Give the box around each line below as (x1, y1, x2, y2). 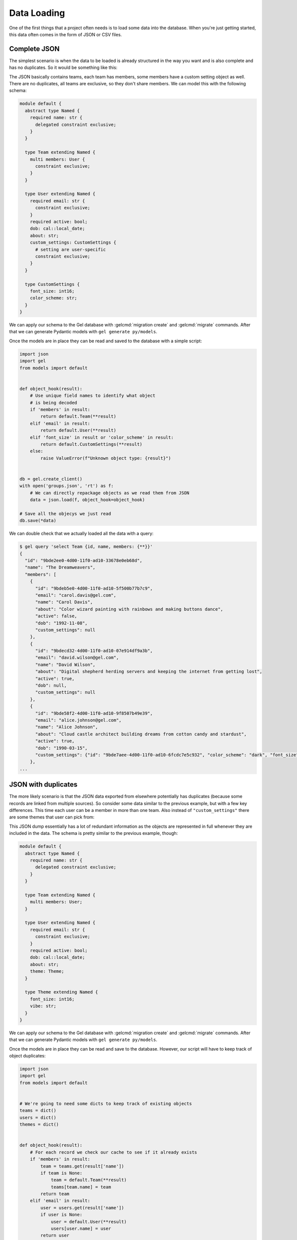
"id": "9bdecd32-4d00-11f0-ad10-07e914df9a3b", (35, 648, 153, 654)
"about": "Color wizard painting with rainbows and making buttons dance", (35, 606, 224, 612)
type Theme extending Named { (25, 990, 99, 995)
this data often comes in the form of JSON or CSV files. (9, 31, 122, 37)
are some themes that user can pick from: (9, 814, 95, 820)
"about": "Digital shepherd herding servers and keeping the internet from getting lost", (35, 669, 262, 675)
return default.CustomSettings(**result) (40, 441, 143, 447)
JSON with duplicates (9, 780, 78, 789)
